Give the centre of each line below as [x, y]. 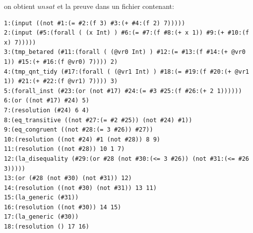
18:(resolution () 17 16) [47, 227]
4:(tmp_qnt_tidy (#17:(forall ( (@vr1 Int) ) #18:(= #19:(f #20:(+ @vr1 [126, 71]
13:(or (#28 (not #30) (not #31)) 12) [68, 178]
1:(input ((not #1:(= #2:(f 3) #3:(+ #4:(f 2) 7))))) [95, 23]
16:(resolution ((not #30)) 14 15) [63, 207]
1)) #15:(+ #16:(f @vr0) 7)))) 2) [61, 62]
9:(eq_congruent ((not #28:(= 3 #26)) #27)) [79, 130]
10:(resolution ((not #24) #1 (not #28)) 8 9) [82, 139]
